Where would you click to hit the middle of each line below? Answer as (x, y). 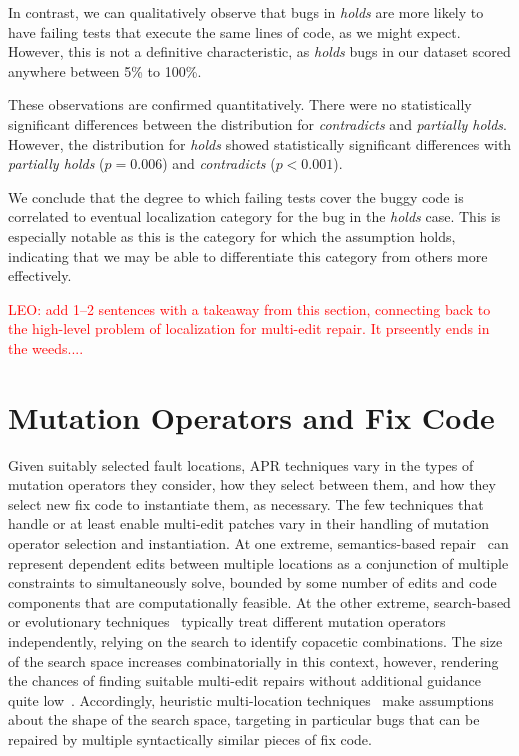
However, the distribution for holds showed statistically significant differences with (260, 143)
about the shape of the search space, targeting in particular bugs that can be (244, 719)
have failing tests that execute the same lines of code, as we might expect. (234, 31)
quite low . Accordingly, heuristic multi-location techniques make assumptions (251, 699)
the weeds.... (46, 347)
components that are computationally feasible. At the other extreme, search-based (259, 601)
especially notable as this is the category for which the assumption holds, (232, 235)
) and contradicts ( (219, 163)
